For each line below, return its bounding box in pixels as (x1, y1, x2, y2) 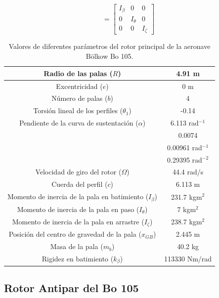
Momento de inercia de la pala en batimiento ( (7, 191, 149, 202)
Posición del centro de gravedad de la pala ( (8, 229, 141, 239)
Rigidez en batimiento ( (42, 254, 114, 264)
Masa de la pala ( (50, 241, 103, 252)
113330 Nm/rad (164, 254, 212, 264)
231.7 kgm (171, 191, 202, 202)
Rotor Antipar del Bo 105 (4, 280, 139, 296)
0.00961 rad (167, 142, 202, 152)
